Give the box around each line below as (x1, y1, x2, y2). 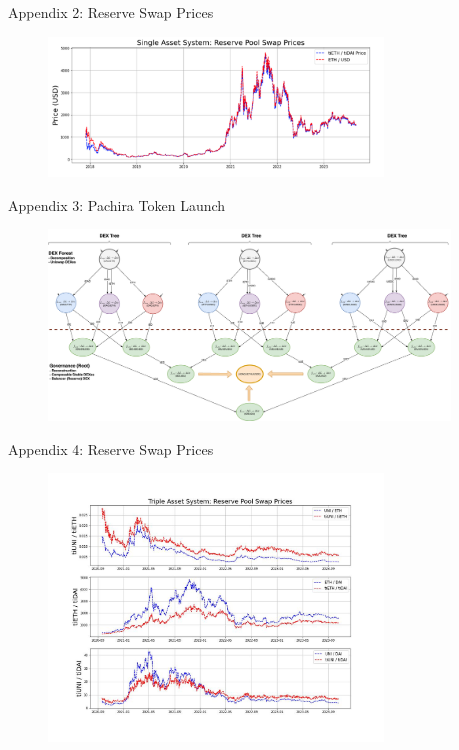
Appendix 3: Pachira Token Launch (8, 194, 226, 215)
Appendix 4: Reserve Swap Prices (8, 438, 214, 459)
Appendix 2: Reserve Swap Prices (8, 2, 214, 22)
